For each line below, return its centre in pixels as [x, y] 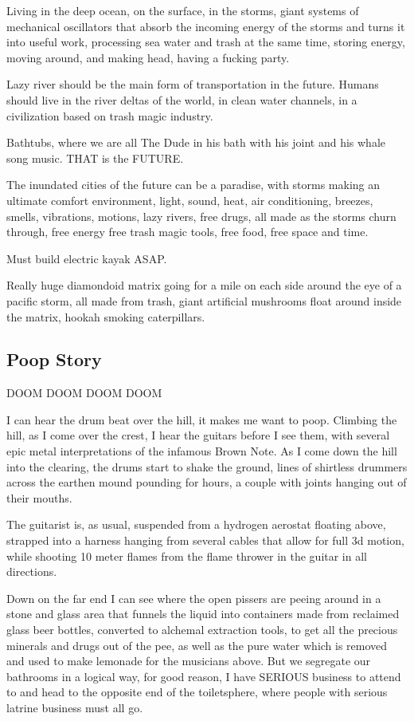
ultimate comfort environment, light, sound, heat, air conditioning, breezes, [190, 200]
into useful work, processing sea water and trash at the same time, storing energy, [206, 42]
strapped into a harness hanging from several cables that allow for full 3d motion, [205, 540]
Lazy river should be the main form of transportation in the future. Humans [193, 84]
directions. [32, 571]
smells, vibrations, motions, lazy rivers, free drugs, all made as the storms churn [201, 216]
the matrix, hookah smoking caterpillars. [106, 316]
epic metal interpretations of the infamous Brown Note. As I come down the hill [202, 451]
